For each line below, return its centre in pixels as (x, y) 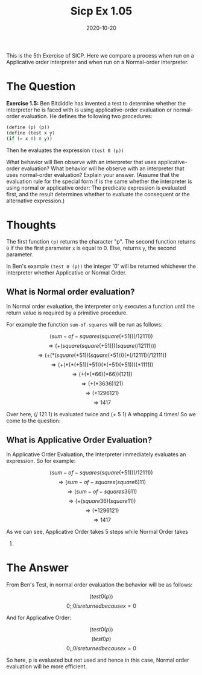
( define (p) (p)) (28, 127)
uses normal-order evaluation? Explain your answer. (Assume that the (93, 175)
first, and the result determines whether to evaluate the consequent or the (98, 194)
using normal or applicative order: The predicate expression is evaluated (96, 188)
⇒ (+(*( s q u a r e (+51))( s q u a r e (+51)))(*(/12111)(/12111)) (102, 355)
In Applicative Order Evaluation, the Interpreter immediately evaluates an (96, 454)
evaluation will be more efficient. (47, 667)
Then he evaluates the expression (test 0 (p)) (65, 150)
